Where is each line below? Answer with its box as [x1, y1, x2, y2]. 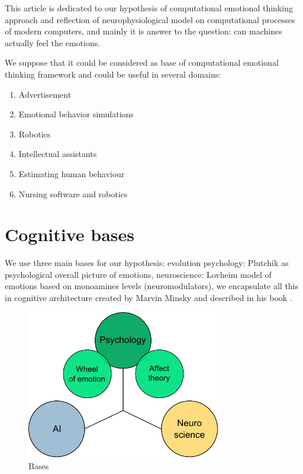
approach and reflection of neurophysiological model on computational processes [5, 13, 295, 25]
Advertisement [18, 88, 72, 100]
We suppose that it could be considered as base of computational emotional [5, 56, 279, 69]
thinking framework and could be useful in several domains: [5, 68, 221, 80]
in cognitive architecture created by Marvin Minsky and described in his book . [5, 292, 292, 304]
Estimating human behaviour [18, 167, 125, 180]
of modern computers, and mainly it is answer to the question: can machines [5, 25, 282, 37]
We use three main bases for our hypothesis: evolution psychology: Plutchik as [5, 257, 289, 269]
